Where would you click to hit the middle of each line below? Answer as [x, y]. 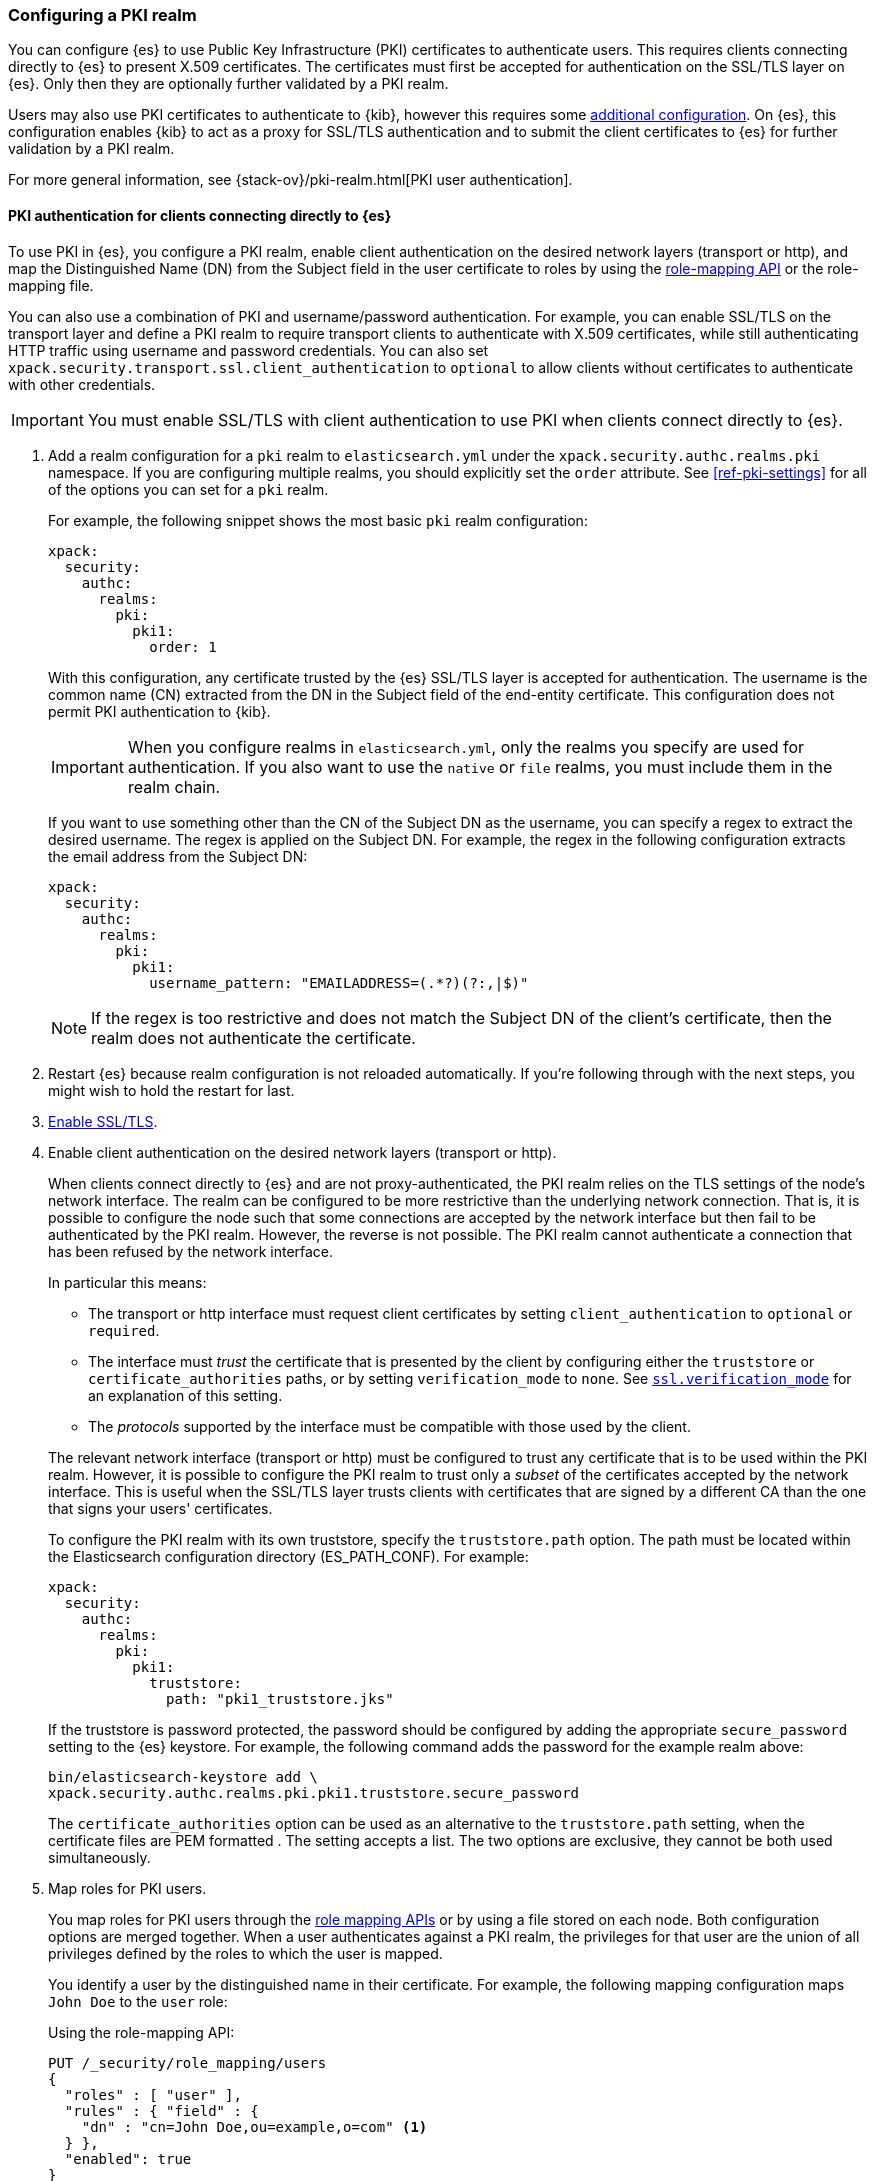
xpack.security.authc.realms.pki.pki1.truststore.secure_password [314, 1792]
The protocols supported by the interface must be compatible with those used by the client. [389, 1426]
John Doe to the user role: [138, 2001]
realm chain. [174, 786]
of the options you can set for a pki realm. [188, 489]
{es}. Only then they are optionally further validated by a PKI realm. [228, 84]
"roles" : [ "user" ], [153, 2094]
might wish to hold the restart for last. [171, 1090]
